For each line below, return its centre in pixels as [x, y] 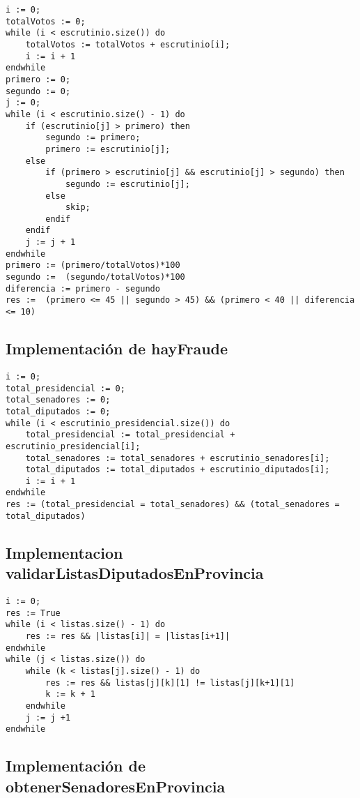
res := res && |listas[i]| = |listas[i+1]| [128, 637]
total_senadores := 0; [58, 400]
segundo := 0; [38, 91]
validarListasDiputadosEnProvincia [135, 573]
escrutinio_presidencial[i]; [73, 446]
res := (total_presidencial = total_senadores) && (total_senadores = [173, 505]
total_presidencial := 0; [65, 388]
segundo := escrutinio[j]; [127, 184]
